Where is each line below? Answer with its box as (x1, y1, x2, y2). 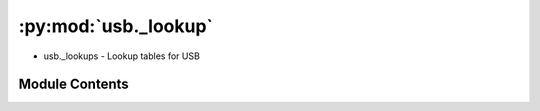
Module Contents (18, 76, 129, 93)
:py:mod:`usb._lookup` (18, 15, 214, 37)
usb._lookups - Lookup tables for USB (43, 50, 200, 62)
